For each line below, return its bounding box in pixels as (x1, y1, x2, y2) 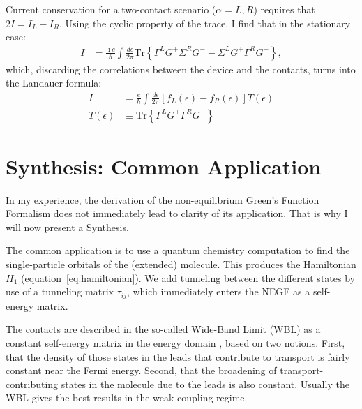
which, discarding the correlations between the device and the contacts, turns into (6, 61, 356, 76)
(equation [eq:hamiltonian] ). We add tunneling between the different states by (20, 270, 355, 285)
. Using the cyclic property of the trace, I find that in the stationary (59, 15, 351, 30)
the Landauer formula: (6, 75, 102, 90)
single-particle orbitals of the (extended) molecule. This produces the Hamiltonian (6, 257, 356, 272)
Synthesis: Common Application (6, 151, 322, 180)
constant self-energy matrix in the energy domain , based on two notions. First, (6, 335, 345, 350)
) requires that (253, 2, 315, 16)
